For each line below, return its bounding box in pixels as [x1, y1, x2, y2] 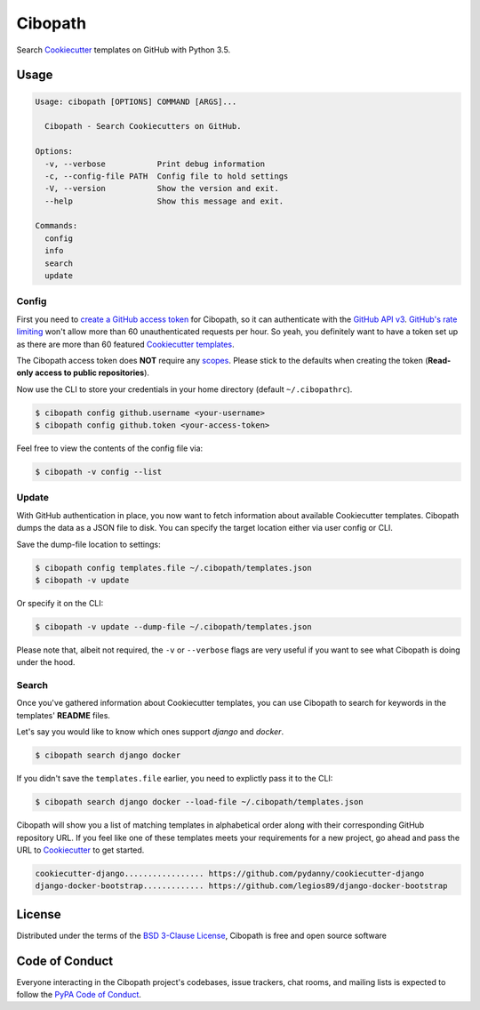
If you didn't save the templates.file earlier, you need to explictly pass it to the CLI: [16, 774, 333, 784]
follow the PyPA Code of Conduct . [16, 990, 142, 1000]
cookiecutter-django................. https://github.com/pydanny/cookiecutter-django [35, 868, 425, 878]
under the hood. [16, 657, 76, 668]
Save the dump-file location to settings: [16, 539, 161, 549]
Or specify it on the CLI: [16, 597, 104, 608]
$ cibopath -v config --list [35, 467, 163, 477]
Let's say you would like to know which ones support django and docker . [16, 726, 284, 737]
